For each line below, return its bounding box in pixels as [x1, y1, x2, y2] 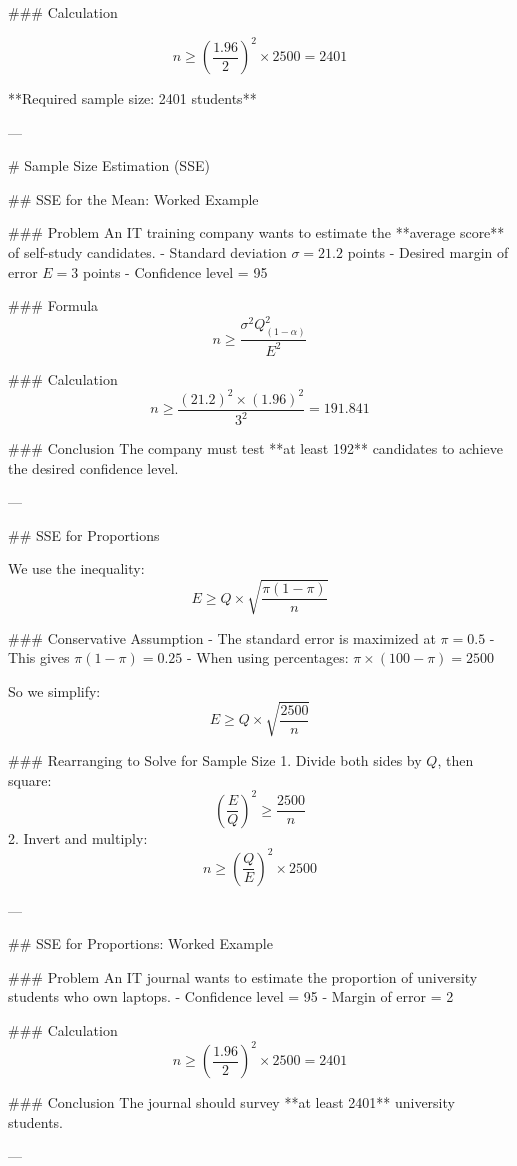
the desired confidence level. [8, 457, 179, 478]
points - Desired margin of [347, 242, 509, 263]
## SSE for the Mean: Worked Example [8, 188, 259, 209]
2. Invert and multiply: [8, 827, 148, 848]
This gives [8, 647, 70, 668]
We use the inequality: [8, 558, 145, 579]
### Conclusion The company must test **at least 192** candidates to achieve [8, 438, 503, 459]
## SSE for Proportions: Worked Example [8, 933, 273, 954]
